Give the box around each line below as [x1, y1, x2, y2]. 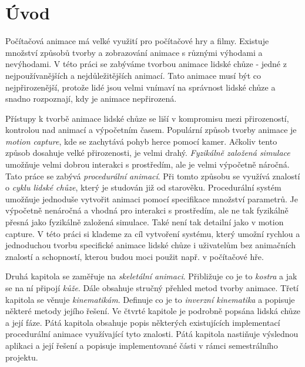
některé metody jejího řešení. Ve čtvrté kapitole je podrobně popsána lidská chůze [5, 305, 301, 317]
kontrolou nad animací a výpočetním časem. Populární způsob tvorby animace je [5, 124, 297, 136]
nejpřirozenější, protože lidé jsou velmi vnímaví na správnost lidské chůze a [5, 81, 276, 93]
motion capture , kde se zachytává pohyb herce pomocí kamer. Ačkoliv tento [5, 135, 277, 147]
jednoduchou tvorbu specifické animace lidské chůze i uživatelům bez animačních [5, 239, 296, 251]
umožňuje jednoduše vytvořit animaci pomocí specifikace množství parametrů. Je [5, 192, 298, 205]
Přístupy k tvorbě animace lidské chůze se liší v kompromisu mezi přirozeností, [5, 112, 289, 124]
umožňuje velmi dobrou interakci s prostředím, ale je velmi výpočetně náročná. [5, 158, 290, 171]
